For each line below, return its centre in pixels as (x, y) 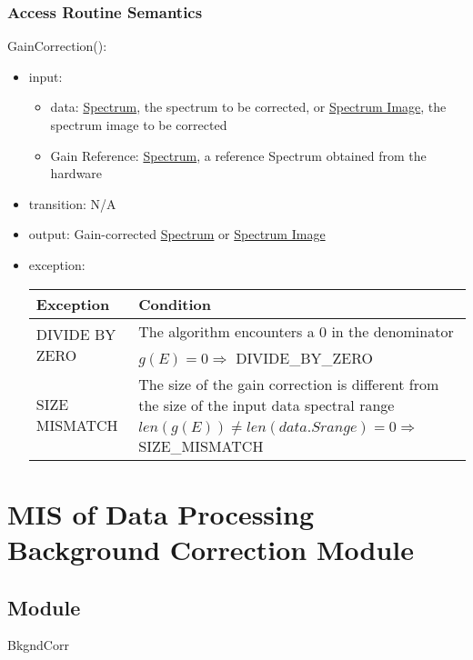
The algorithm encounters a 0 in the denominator (296, 331)
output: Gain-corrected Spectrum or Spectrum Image (177, 234)
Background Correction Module (211, 549)
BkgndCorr (38, 645)
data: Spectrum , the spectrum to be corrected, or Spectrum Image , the (248, 107)
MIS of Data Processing (161, 513)
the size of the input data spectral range (267, 405)
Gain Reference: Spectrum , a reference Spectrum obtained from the (238, 155)
